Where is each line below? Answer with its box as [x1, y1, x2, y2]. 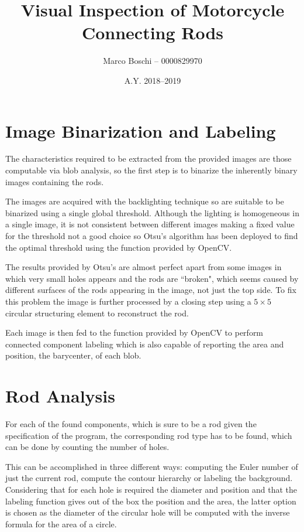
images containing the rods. [5, 175, 104, 187]
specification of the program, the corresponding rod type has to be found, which [5, 429, 292, 441]
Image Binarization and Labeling [5, 118, 276, 142]
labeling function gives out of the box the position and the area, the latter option [5, 495, 296, 507]
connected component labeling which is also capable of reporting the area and [5, 337, 284, 350]
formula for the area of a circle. [5, 517, 117, 530]
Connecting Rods [81, 21, 224, 45]
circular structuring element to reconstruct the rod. [5, 306, 189, 319]
